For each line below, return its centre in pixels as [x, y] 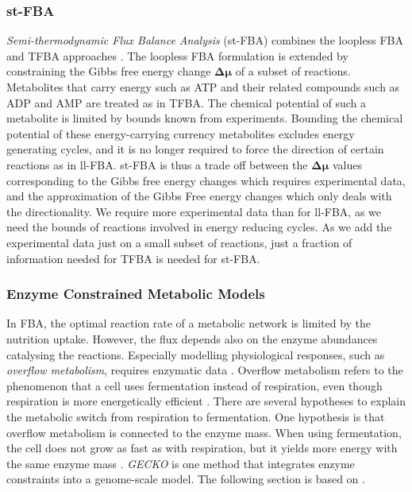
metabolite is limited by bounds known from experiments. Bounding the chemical [205, 118]
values [347, 164]
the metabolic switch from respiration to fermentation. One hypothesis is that [196, 416]
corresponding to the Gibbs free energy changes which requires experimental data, [206, 180]
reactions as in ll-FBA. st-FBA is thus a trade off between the [157, 164]
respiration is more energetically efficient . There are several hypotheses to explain [206, 401]
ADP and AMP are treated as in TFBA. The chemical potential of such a [187, 102]
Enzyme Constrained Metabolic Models [136, 294]
